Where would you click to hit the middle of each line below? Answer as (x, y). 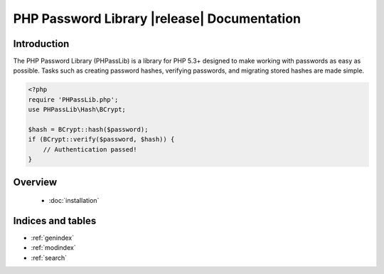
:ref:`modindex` (53, 248)
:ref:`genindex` (53, 238)
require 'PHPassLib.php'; (73, 99)
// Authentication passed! (90, 149)
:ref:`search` (49, 258)
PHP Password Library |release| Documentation (157, 19)
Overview (35, 182)
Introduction (41, 44)
